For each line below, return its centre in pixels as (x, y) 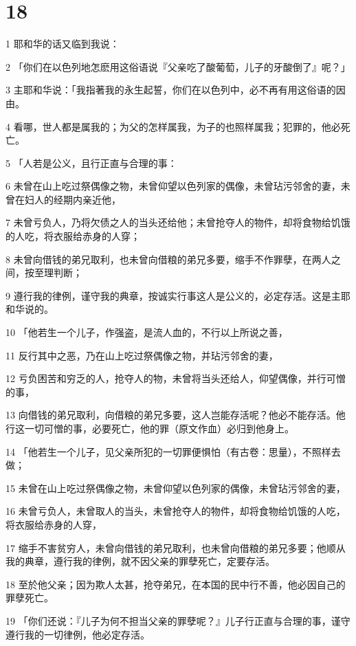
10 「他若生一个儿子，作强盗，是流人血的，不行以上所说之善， (147, 332)
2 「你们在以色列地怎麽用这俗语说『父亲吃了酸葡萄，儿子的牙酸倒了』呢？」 (178, 66)
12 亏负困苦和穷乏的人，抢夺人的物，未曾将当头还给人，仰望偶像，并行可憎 (176, 378)
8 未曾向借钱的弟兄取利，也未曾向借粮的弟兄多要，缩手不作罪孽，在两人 (168, 259)
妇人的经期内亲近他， (73, 199)
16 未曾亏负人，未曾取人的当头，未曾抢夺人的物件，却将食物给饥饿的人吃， (176, 511)
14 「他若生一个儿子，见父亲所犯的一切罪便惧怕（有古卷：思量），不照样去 (173, 451)
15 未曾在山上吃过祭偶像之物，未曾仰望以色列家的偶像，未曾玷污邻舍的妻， (176, 488)
